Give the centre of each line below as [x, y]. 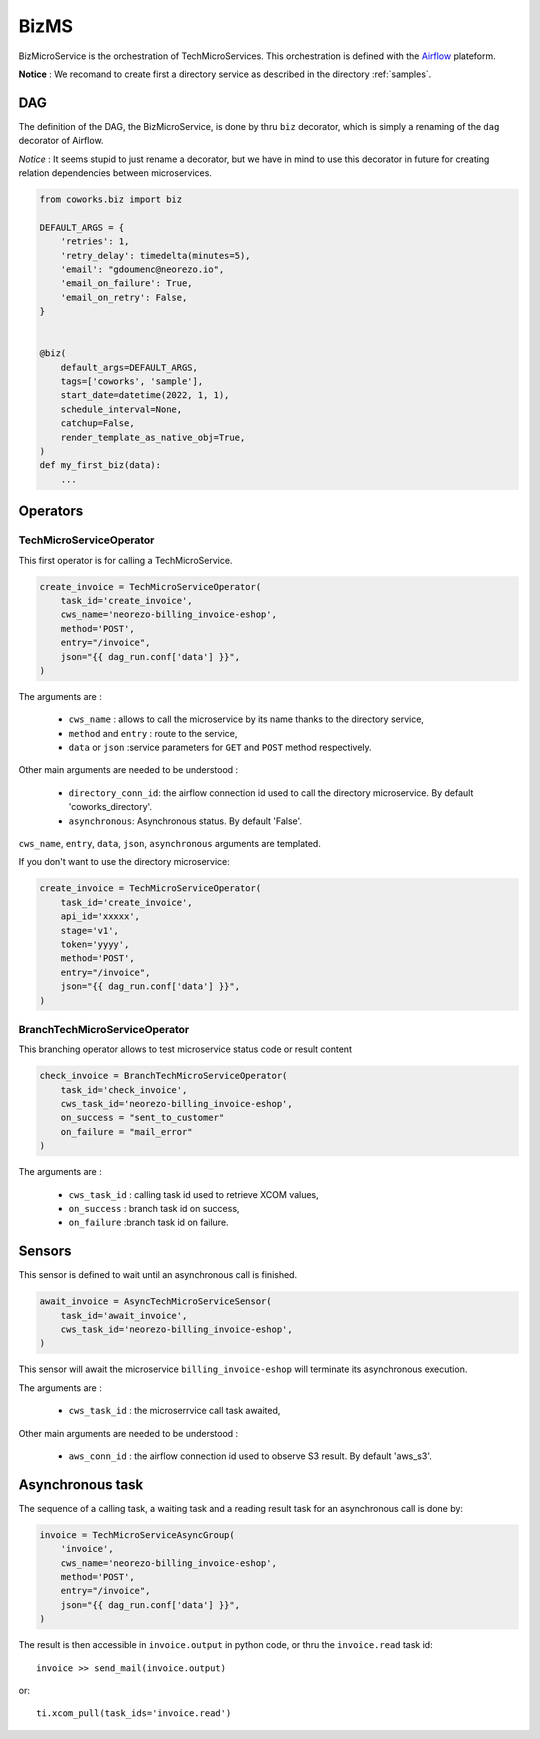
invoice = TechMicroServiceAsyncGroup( [137, 1534]
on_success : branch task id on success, [154, 1208]
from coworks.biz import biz [111, 199]
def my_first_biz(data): [100, 465]
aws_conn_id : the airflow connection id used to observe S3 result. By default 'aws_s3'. [250, 1456]
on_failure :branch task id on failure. [148, 1222]
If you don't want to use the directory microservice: [124, 862]
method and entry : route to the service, [153, 733]
